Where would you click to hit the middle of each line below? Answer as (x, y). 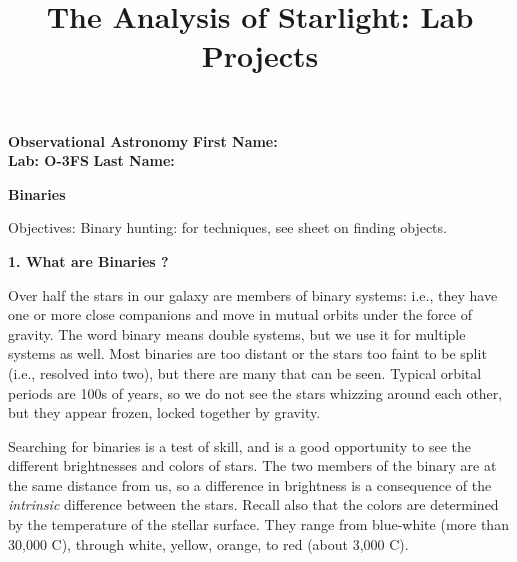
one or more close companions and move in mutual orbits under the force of (240, 314)
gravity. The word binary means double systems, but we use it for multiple (237, 333)
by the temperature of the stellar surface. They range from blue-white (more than (258, 524)
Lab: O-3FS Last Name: (91, 160)
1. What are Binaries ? (88, 260)
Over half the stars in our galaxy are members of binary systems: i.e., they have (253, 294)
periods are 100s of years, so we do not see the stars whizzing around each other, (255, 392)
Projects (260, 55)
